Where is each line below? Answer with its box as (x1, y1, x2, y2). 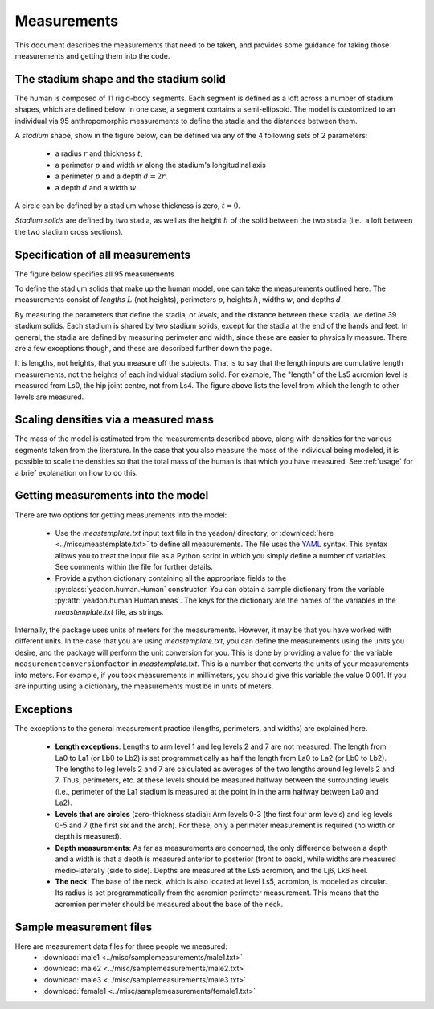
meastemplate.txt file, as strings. (55, 607, 164, 616)
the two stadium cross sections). (14, 227, 124, 236)
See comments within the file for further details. (55, 562, 213, 572)
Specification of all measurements (14, 247, 191, 261)
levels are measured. (14, 392, 84, 402)
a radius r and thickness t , (55, 149, 144, 158)
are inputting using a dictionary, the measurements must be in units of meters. (14, 681, 274, 691)
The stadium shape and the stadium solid (14, 72, 227, 86)
